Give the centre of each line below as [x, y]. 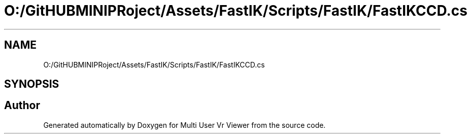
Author [22, 106]
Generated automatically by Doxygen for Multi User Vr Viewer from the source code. [184, 125]
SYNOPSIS [32, 84]
